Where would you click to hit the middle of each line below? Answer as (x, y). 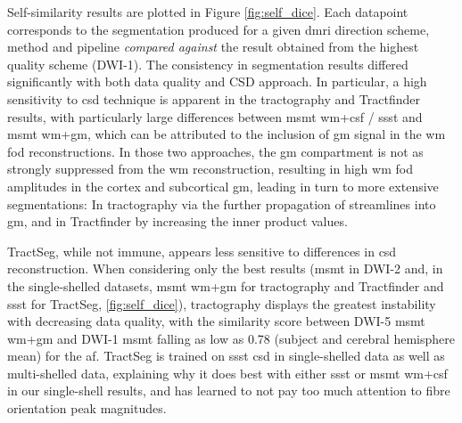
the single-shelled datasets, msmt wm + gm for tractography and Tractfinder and (226, 285)
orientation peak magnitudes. (87, 408)
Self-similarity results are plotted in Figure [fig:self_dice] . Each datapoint (208, 12)
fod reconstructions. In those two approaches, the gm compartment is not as (215, 151)
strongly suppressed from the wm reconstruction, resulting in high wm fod (210, 169)
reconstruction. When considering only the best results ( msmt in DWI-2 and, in (225, 268)
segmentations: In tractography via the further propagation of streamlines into (222, 203)
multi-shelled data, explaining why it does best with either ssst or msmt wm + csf (227, 373)
